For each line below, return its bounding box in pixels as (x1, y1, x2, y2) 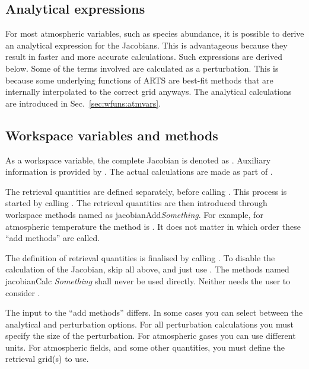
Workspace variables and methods (5, 126, 218, 144)
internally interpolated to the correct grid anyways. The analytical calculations (5, 85, 292, 98)
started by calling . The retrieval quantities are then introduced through (5, 197, 267, 209)
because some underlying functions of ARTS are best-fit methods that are (5, 73, 273, 86)
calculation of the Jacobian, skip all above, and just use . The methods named (5, 263, 289, 275)
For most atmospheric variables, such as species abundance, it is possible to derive (5, 27, 304, 40)
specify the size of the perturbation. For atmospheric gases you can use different (5, 329, 296, 342)
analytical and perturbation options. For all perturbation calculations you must (5, 317, 294, 330)
